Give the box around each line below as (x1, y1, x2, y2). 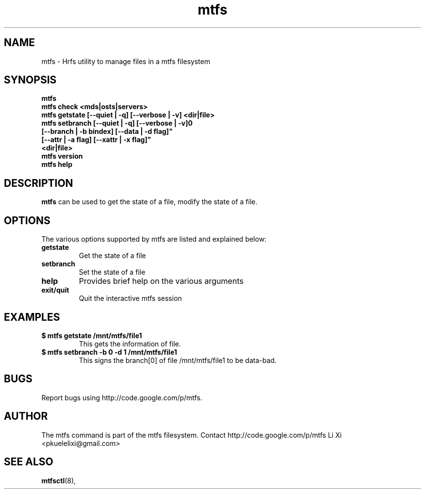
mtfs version (41, 152, 83, 161)
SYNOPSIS (4, 74, 57, 86)
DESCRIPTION (4, 177, 73, 189)
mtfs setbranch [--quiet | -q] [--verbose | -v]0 (41, 119, 193, 128)
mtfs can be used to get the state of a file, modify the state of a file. (41, 197, 258, 206)
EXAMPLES (4, 311, 60, 323)
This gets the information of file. (79, 339, 181, 348)
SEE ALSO (4, 456, 53, 468)
